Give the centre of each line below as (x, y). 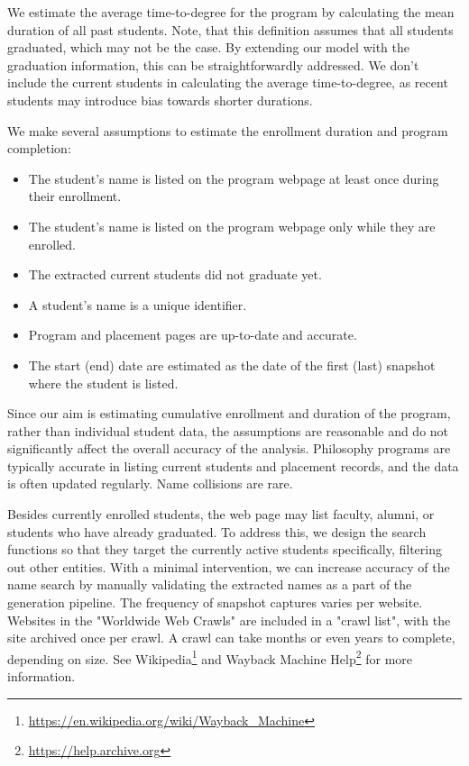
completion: (39, 148)
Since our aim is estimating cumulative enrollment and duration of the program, (229, 413)
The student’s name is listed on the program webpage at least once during (234, 178)
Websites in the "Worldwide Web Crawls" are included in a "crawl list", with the (229, 620)
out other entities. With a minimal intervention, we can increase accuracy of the (229, 566)
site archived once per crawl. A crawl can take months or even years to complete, (231, 638)
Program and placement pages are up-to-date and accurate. (193, 335)
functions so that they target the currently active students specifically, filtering (225, 549)
